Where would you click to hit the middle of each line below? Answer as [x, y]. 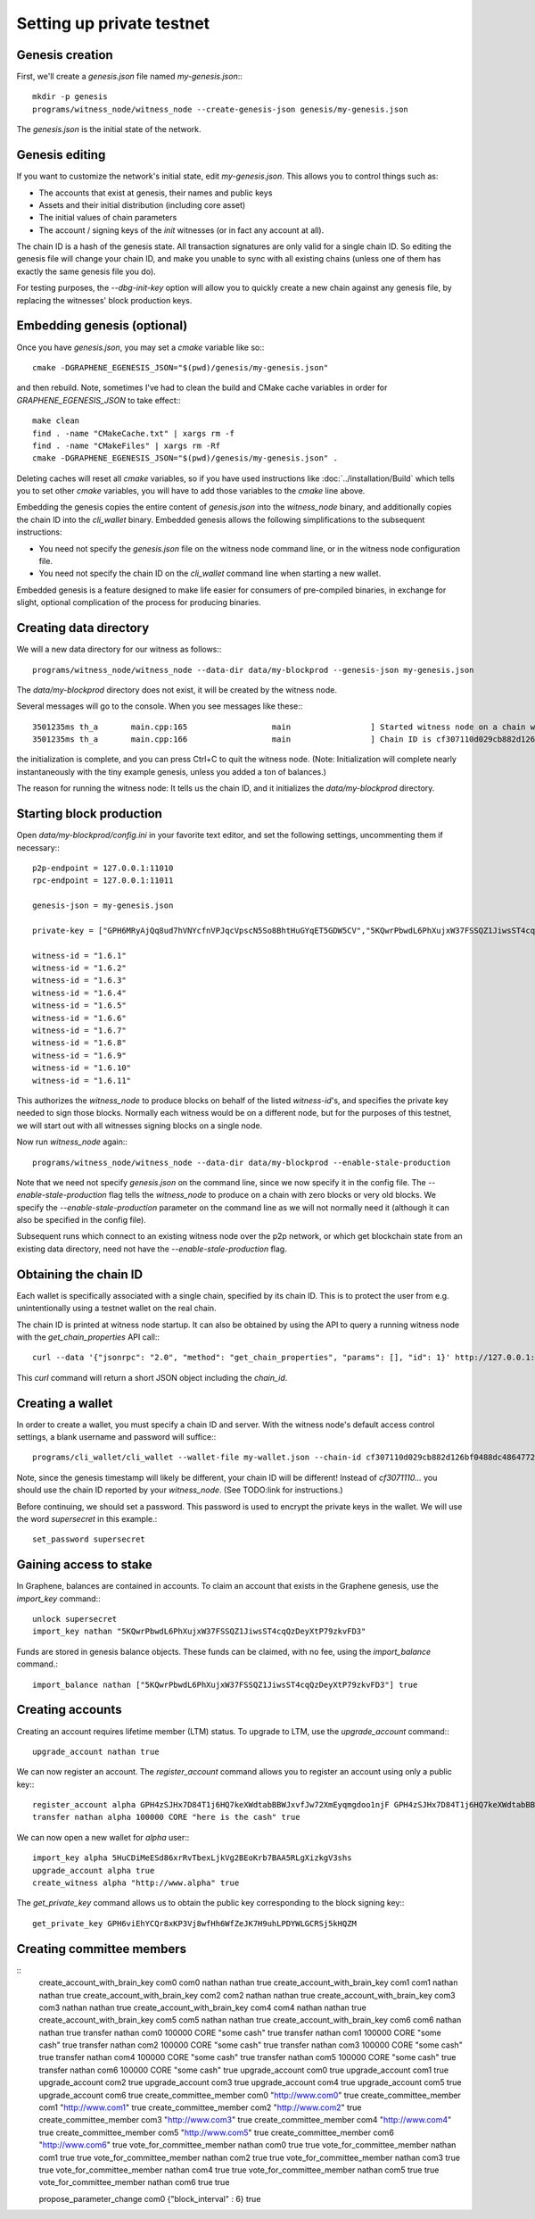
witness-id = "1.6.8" [79, 1043]
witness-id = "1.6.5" [79, 1006]
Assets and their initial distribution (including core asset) [142, 204]
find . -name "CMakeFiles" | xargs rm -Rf [127, 445]
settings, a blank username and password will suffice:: [116, 1437]
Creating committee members [102, 1949]
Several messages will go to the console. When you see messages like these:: [160, 706]
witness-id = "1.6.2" [79, 968]
